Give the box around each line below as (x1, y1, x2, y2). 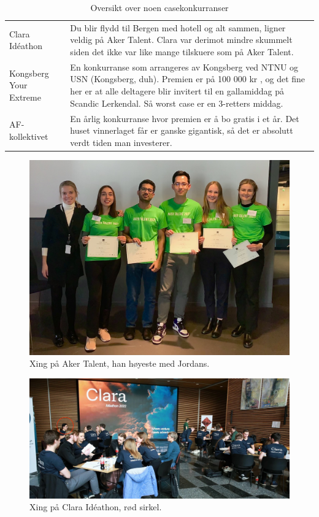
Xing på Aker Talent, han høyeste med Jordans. (29, 357, 210, 370)
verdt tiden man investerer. (70, 136, 172, 148)
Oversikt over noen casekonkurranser (90, 1, 229, 13)
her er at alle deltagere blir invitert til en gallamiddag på (70, 85, 285, 98)
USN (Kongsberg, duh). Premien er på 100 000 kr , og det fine (70, 72, 306, 85)
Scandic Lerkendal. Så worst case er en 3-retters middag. (70, 96, 283, 109)
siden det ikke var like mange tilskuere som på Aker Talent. (70, 45, 294, 58)
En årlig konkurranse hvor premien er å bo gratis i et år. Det (70, 112, 299, 124)
